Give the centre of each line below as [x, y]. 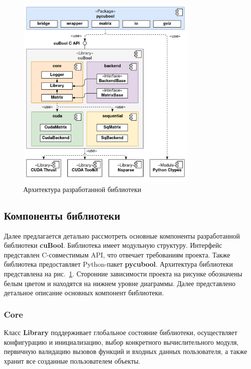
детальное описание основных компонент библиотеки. [84, 293]
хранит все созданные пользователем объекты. [72, 361]
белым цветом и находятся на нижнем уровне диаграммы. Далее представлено [120, 283]
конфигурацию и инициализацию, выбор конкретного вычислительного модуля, [121, 342]
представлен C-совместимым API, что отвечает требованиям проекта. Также [117, 254]
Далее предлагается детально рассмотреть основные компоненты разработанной [122, 235]
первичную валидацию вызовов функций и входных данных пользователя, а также [126, 351]
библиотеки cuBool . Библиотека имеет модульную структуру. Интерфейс [113, 245]
